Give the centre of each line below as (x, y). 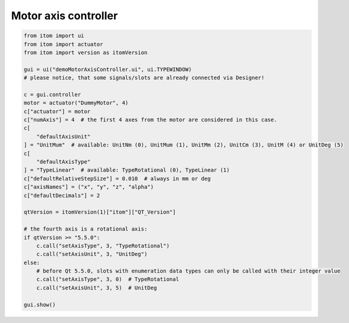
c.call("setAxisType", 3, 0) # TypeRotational (108, 279)
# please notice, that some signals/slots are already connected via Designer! (144, 78)
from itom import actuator (63, 44)
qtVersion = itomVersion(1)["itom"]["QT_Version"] (100, 212)
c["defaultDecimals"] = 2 (62, 195)
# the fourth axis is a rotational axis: (86, 229)
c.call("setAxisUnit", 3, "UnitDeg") (92, 254)
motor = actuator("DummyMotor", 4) (76, 103)
